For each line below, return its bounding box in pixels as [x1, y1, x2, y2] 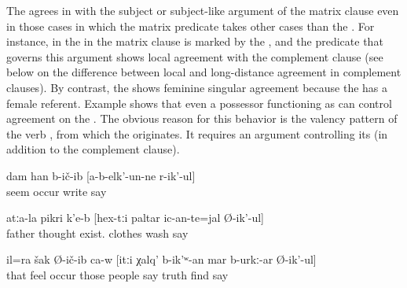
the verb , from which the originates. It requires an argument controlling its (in [6, 125, 388, 142]
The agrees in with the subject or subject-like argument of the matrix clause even [6, 2, 399, 18]
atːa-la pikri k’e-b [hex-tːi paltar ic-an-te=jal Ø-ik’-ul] [6, 209, 264, 226]
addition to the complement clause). [6, 141, 180, 157]
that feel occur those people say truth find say [6, 266, 229, 282]
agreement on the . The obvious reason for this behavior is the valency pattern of [6, 110, 398, 127]
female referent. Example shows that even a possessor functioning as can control [6, 94, 392, 111]
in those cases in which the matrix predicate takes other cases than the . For [6, 17, 375, 34]
